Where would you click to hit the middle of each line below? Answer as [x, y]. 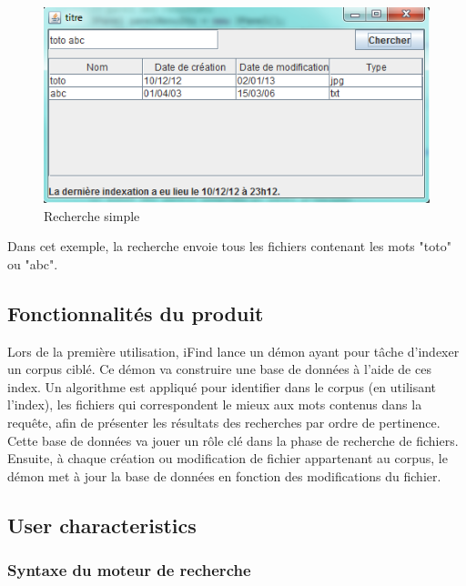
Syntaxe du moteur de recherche [129, 570]
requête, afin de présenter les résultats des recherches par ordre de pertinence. [224, 422]
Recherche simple [92, 215]
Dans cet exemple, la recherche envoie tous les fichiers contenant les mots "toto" [229, 246]
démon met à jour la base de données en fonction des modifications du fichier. [224, 475]
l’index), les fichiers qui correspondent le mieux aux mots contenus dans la [215, 404]
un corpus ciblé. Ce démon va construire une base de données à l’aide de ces [219, 369]
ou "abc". [33, 263]
